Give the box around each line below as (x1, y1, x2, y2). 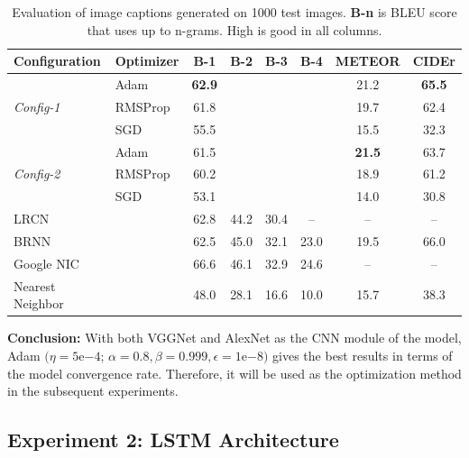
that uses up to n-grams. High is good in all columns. (87, 20, 382, 39)
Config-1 (14, 96, 60, 115)
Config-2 (14, 164, 60, 183)
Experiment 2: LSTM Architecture (7, 426, 339, 453)
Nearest (14, 276, 56, 295)
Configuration (14, 51, 101, 70)
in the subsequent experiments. (7, 381, 179, 400)
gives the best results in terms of (272, 345, 453, 364)
